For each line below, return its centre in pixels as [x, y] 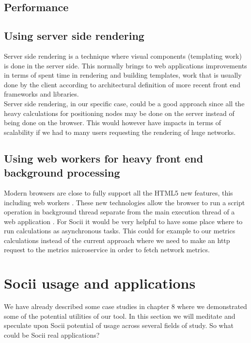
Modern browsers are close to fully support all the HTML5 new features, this [118, 192]
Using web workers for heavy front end [104, 158]
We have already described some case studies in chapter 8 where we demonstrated [125, 306]
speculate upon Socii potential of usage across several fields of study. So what [119, 325]
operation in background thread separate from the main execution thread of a [119, 212]
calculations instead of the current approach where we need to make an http [117, 240]
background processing [62, 172]
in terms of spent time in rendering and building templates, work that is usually [123, 75]
